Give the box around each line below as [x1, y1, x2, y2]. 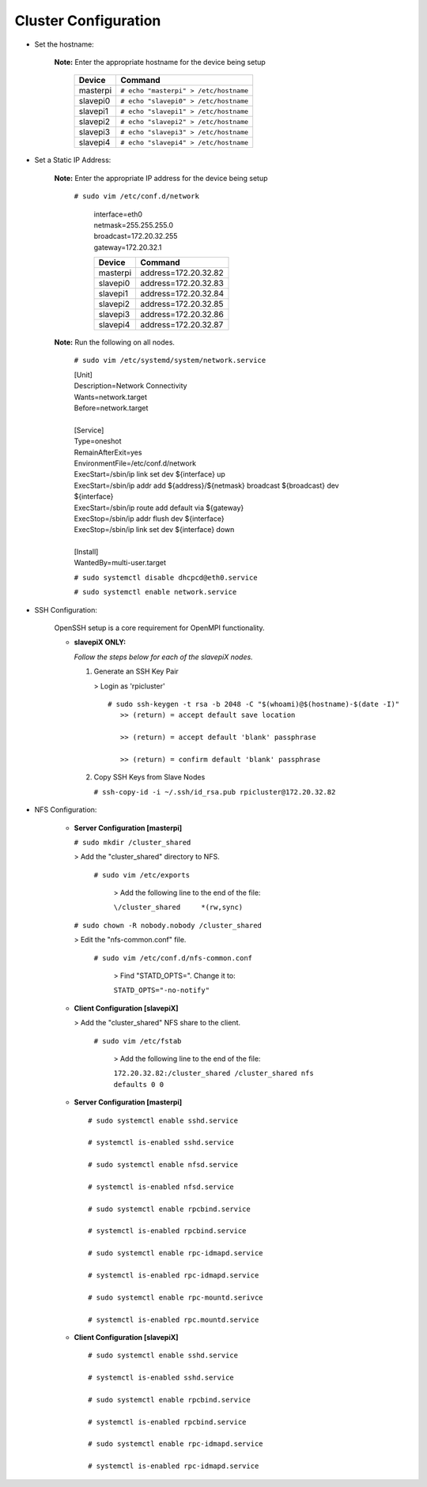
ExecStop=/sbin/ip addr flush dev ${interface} [74, 514, 225, 523]
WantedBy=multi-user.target [74, 558, 166, 568]
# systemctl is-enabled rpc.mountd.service [88, 1315, 259, 1324]
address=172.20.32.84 [140, 289, 225, 300]
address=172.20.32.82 [140, 267, 225, 278]
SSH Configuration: [34, 605, 98, 614]
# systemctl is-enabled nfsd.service [88, 1182, 235, 1191]
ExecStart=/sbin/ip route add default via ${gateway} [74, 503, 244, 512]
